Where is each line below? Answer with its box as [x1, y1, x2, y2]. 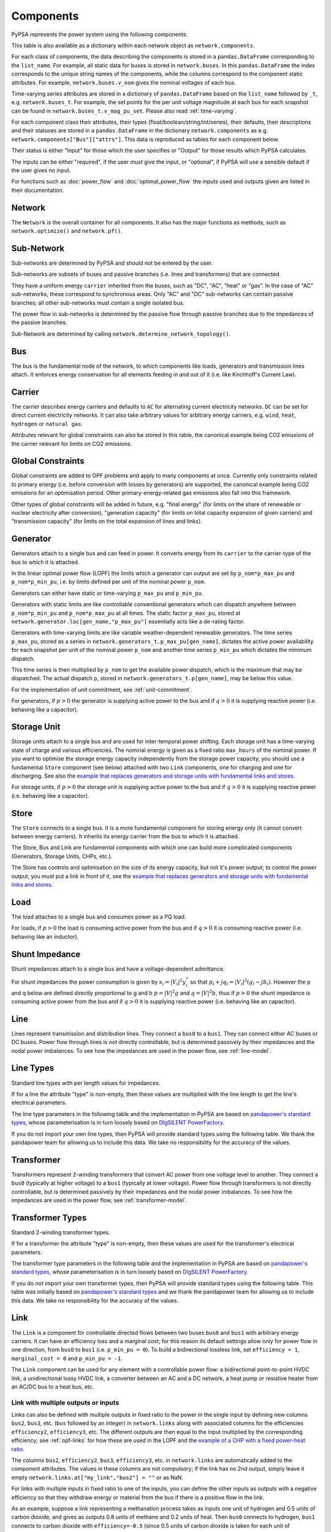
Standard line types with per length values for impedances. [11, 1079, 161, 1086]
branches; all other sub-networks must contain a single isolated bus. [11, 299, 185, 306]
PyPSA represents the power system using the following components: [11, 31, 188, 38]
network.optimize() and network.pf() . [11, 227, 123, 235]
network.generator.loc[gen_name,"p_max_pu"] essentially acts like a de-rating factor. [11, 618, 245, 625]
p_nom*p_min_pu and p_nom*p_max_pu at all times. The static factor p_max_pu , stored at [11, 609, 241, 616]
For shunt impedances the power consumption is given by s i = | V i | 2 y [11, 977, 186, 987]
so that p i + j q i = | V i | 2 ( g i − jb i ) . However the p [190, 977, 311, 987]
